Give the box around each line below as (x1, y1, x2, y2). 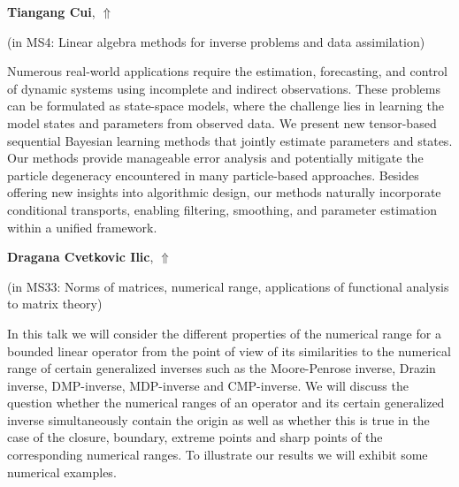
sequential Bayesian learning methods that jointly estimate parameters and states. (7, 131, 453, 149)
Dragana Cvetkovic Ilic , (7, 247, 154, 266)
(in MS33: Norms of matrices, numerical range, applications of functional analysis (7, 277, 449, 295)
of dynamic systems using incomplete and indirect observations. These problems (7, 79, 440, 97)
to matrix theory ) (7, 294, 103, 313)
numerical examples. (7, 462, 117, 481)
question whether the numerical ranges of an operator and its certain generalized (7, 393, 445, 412)
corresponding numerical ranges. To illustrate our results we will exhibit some (7, 445, 428, 464)
